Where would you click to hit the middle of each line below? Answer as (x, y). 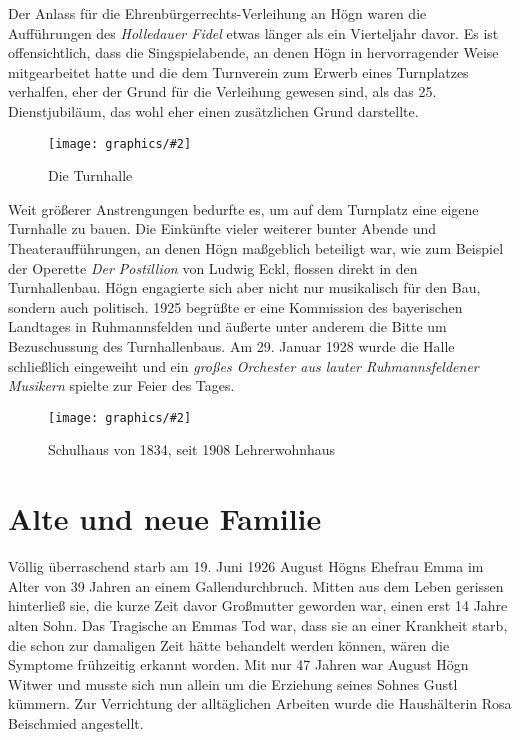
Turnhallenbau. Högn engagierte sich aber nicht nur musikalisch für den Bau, (244, 287)
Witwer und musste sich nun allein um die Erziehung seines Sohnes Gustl (233, 683)
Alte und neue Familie (165, 518)
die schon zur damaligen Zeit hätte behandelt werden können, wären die (229, 644)
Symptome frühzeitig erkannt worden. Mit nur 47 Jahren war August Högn (238, 664)
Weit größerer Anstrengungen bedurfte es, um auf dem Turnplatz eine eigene (243, 208)
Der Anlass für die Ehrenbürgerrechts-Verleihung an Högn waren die (217, 13)
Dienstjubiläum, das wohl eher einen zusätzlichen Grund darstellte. (213, 110)
